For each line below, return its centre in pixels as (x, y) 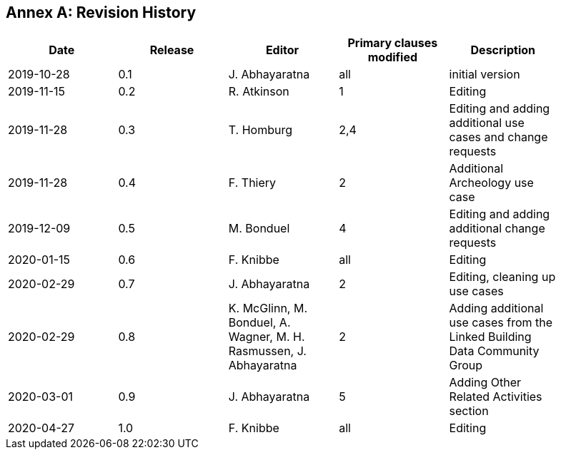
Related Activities (496, 397)
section (469, 411)
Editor (282, 50)
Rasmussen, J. (267, 351)
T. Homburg (260, 130)
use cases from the (501, 323)
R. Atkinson (259, 92)
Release (172, 50)
